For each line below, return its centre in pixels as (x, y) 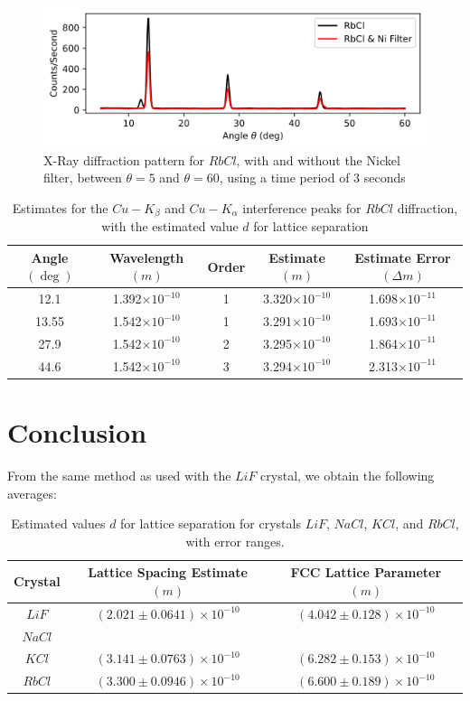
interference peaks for (302, 207)
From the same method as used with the (119, 475)
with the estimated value (170, 226)
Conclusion (77, 431)
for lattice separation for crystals (211, 523)
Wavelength (147, 257)
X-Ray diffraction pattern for (124, 159)
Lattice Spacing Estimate (168, 572)
